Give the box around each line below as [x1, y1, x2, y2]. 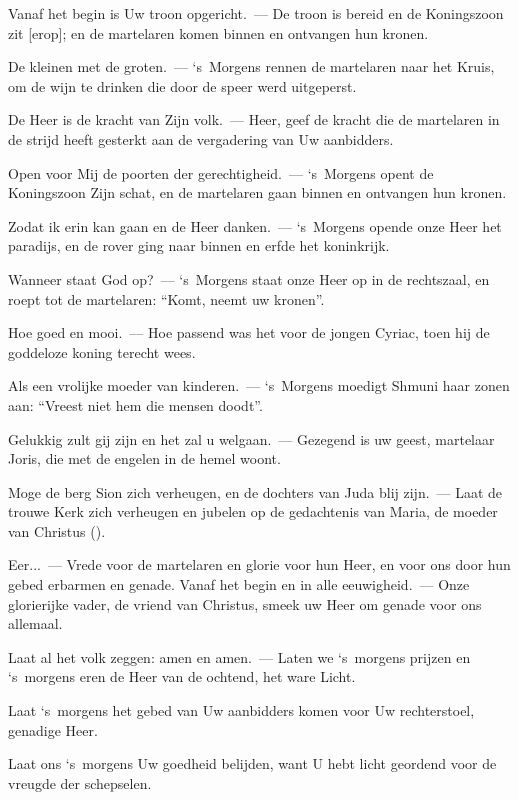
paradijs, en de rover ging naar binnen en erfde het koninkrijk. [8, 235, 390, 256]
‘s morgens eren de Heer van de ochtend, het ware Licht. [8, 666, 356, 687]
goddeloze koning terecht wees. [8, 341, 196, 362]
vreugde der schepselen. [8, 772, 152, 793]
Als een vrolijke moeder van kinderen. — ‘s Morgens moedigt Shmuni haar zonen [8, 375, 510, 396]
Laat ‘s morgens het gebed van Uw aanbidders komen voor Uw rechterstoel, [8, 700, 475, 721]
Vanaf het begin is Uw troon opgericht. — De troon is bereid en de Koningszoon [8, 3, 504, 23]
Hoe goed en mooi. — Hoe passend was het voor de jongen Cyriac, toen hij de [8, 322, 490, 343]
